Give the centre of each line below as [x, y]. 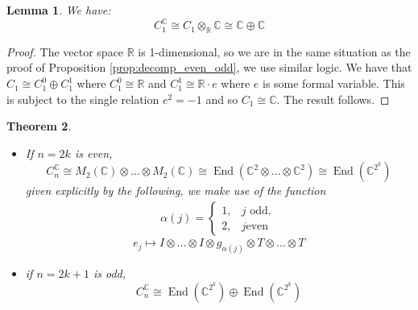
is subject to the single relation [83, 99]
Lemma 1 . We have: [59, 10]
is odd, [109, 273]
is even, [93, 153]
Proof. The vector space [65, 51]
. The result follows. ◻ [333, 99]
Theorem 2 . [39, 126]
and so [222, 99]
